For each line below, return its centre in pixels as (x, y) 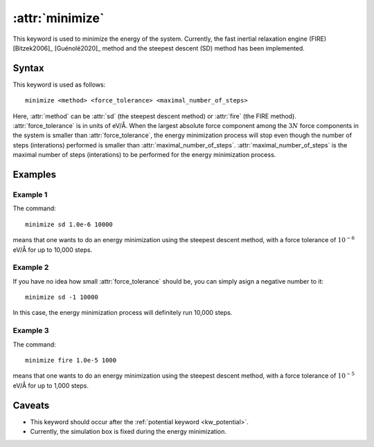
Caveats (31, 405)
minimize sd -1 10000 (62, 297)
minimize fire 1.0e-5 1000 (71, 360)
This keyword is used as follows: (59, 84)
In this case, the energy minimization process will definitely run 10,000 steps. (123, 313)
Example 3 (31, 331)
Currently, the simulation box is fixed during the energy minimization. (128, 432)
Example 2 (31, 268)
